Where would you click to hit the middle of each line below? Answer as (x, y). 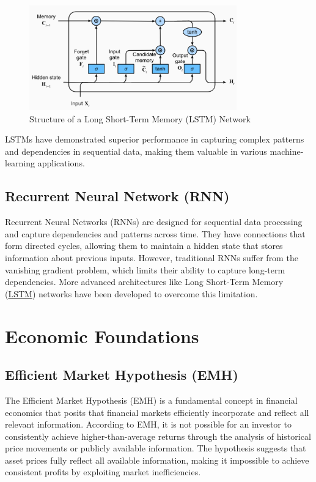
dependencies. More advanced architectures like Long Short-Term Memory (144, 282)
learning (20, 163)
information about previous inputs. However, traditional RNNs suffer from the (152, 257)
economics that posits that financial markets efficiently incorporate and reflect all (157, 412)
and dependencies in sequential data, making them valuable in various (136, 151)
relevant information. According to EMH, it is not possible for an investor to (148, 424)
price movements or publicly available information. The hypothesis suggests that (156, 448)
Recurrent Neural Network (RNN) (117, 196)
